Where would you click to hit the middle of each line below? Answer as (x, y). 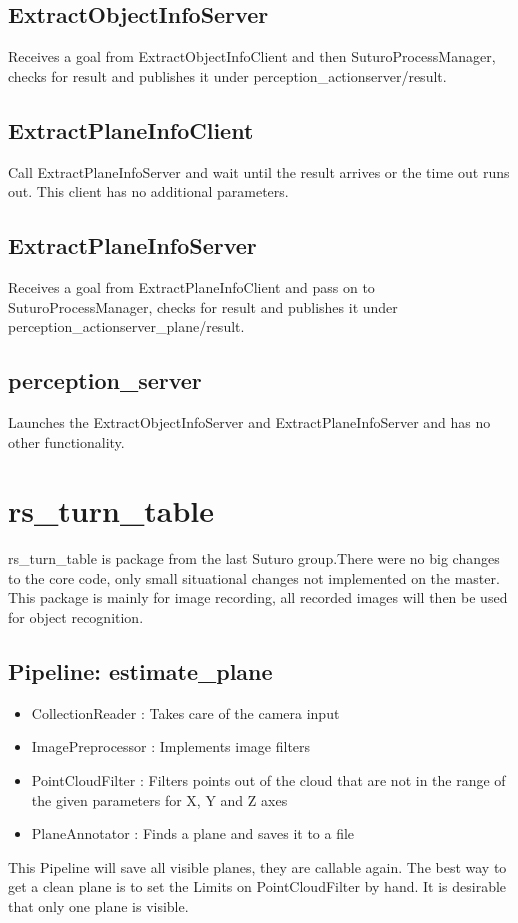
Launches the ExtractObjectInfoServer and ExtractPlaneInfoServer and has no (249, 421)
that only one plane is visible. (98, 906)
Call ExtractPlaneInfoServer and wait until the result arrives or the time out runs (259, 171)
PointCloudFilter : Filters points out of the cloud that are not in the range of (268, 780)
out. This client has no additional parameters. (148, 191)
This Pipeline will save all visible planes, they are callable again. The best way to (257, 866)
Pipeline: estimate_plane (140, 671)
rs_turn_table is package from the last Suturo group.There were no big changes (254, 558)
